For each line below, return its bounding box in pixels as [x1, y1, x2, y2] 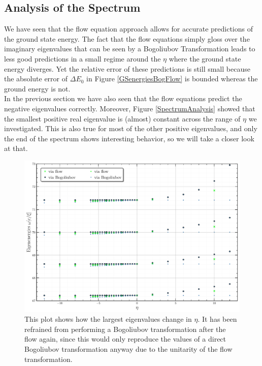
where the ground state [169, 53, 241, 64]
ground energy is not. [4, 83, 71, 94]
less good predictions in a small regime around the [4, 53, 161, 64]
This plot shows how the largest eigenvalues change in [24, 314, 192, 324]
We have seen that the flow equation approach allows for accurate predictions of [4, 23, 253, 34]
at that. [4, 143, 28, 154]
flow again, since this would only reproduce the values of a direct [24, 333, 226, 344]
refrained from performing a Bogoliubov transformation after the [24, 323, 226, 334]
